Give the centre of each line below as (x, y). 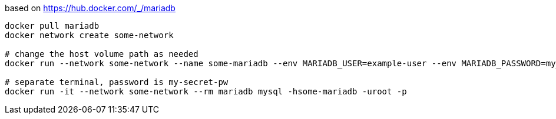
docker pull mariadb (52, 26)
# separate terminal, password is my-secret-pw (117, 82)
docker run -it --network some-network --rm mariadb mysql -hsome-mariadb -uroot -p (206, 91)
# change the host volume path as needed (102, 54)
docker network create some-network (89, 35)
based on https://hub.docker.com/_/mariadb (90, 8)
